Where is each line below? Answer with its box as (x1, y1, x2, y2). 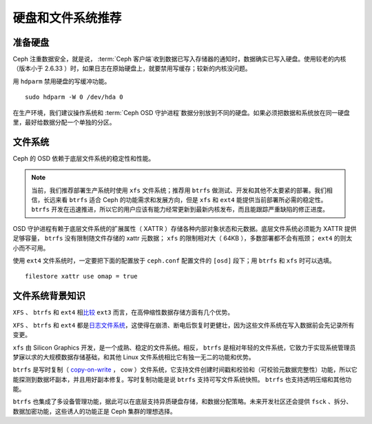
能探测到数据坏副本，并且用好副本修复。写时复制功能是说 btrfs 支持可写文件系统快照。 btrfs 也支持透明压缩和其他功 (12, 375, 352, 383)
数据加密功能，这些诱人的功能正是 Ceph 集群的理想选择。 (12, 407, 177, 415)
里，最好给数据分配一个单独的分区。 (12, 118, 116, 127)
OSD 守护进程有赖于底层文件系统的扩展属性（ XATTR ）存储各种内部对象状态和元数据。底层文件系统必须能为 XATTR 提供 (12, 224, 357, 232)
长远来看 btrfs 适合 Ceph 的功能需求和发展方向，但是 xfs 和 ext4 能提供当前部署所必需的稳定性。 (43, 196, 327, 204)
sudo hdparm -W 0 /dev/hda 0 (25, 93, 123, 101)
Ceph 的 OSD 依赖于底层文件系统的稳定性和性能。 (12, 154, 155, 162)
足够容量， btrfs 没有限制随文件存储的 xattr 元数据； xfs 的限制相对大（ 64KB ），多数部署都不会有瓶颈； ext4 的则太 (12, 234, 353, 243)
